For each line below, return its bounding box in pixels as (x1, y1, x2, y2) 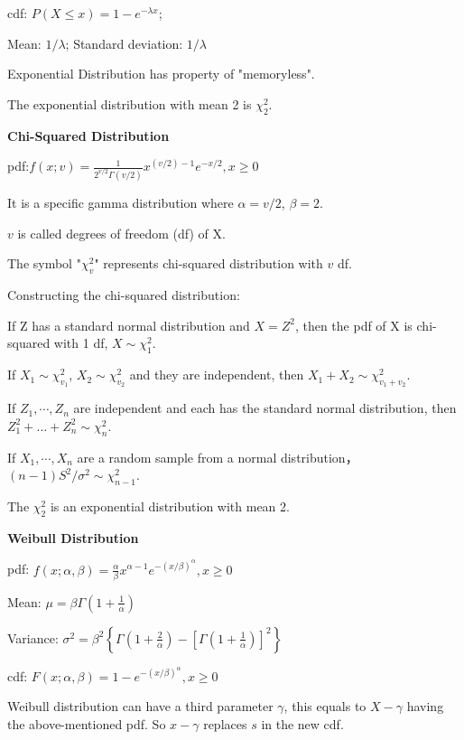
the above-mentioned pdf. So (7, 715, 166, 734)
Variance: (7, 628, 59, 647)
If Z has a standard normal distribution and (7, 315, 250, 334)
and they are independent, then (129, 365, 304, 384)
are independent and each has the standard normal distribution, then (73, 398, 457, 417)
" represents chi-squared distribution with (94, 254, 323, 273)
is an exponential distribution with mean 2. (50, 497, 290, 516)
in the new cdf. (261, 715, 344, 734)
